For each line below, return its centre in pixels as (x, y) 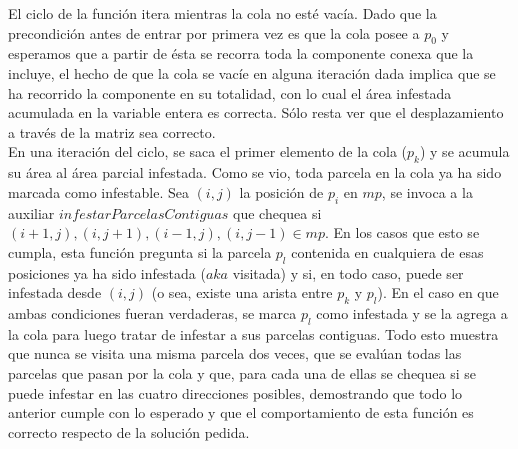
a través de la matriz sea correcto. (112, 131)
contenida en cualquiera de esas (387, 251)
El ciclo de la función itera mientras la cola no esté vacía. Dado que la (222, 13)
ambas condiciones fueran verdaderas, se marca (152, 312)
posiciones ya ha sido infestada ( (107, 272)
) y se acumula (464, 151)
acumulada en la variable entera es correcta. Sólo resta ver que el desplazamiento (256, 112)
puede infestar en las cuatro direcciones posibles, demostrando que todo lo (235, 392)
